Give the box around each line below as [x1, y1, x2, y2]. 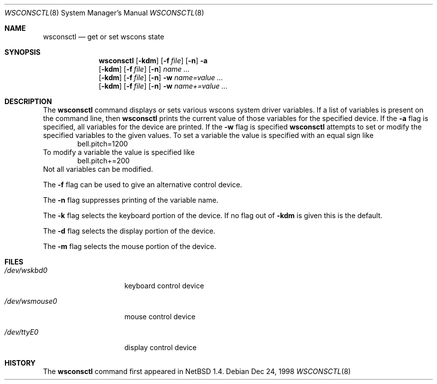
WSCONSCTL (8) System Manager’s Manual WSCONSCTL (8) [4, 8, 204, 17]
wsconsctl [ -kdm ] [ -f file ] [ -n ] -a [99, 56, 208, 65]
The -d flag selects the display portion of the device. [43, 227, 216, 235]
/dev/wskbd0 [4, 266, 48, 274]
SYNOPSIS [4, 48, 41, 56]
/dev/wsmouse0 [4, 297, 57, 305]
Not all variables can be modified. [43, 165, 153, 173]
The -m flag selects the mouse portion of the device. [43, 242, 216, 251]
